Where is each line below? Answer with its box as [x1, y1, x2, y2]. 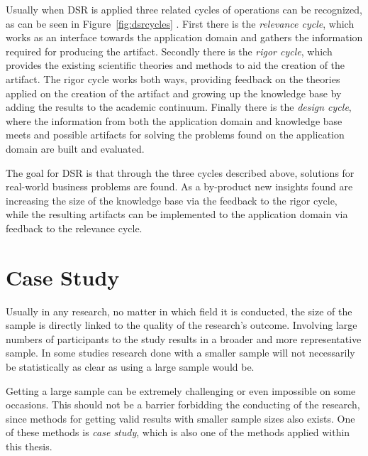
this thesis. [6, 438, 52, 453]
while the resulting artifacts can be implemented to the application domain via [6, 207, 348, 222]
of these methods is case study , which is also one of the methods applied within [6, 425, 350, 440]
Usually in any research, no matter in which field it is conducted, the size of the [6, 303, 352, 318]
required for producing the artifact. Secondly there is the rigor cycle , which [6, 43, 333, 58]
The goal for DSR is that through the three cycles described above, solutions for [6, 165, 355, 180]
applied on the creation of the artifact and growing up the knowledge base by [6, 85, 342, 100]
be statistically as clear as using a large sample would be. [6, 359, 255, 374]
